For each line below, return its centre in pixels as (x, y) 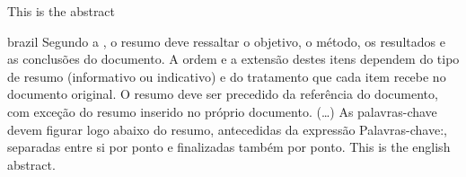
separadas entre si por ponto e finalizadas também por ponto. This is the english (229, 147)
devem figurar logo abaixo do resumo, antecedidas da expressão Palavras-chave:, (227, 129)
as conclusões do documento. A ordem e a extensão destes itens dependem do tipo (233, 59)
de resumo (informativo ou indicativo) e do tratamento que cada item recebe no (227, 76)
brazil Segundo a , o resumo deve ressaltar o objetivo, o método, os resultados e (226, 41)
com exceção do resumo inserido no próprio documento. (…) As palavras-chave (222, 111)
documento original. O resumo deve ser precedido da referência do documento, (223, 94)
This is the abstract (62, 11)
